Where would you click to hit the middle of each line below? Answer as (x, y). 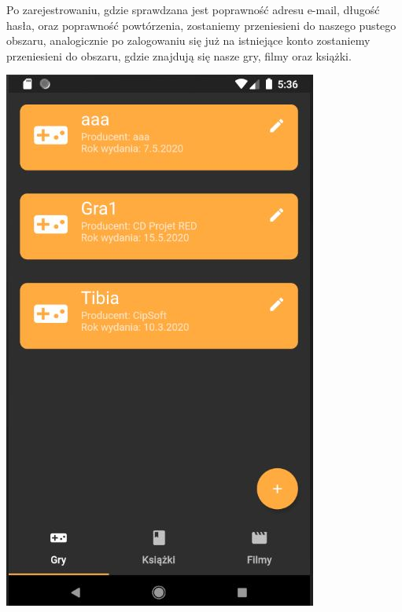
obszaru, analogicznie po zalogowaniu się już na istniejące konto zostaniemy (188, 40)
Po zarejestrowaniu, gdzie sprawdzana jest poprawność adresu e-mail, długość (193, 9)
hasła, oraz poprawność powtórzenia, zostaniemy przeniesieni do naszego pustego (201, 25)
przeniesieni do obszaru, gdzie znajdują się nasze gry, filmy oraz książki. (179, 55)
